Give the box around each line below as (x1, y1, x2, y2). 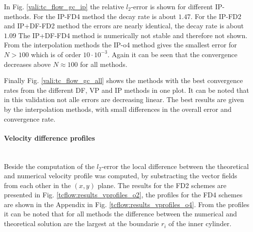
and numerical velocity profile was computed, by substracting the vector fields (4, 170, 237, 181)
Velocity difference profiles (4, 132, 95, 143)
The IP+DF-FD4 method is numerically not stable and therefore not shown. (18, 30, 248, 40)
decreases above (4, 59, 51, 69)
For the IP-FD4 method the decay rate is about (33, 11, 176, 21)
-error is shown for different (131, 1, 213, 11)
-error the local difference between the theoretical (101, 161, 249, 171)
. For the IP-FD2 (190, 11, 242, 21)
